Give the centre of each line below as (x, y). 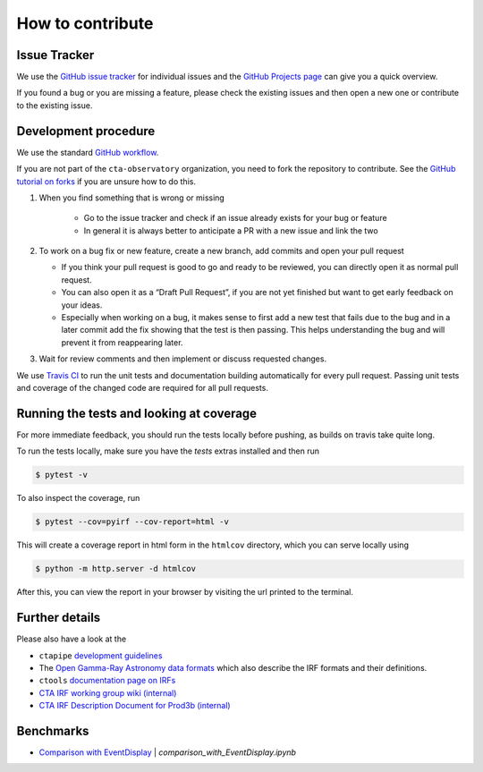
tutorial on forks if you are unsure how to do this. (106, 181)
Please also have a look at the (72, 639)
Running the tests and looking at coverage (137, 413)
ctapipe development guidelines (101, 655)
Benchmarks (53, 730)
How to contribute (85, 23)
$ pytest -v (62, 475)
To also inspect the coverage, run (78, 498)
